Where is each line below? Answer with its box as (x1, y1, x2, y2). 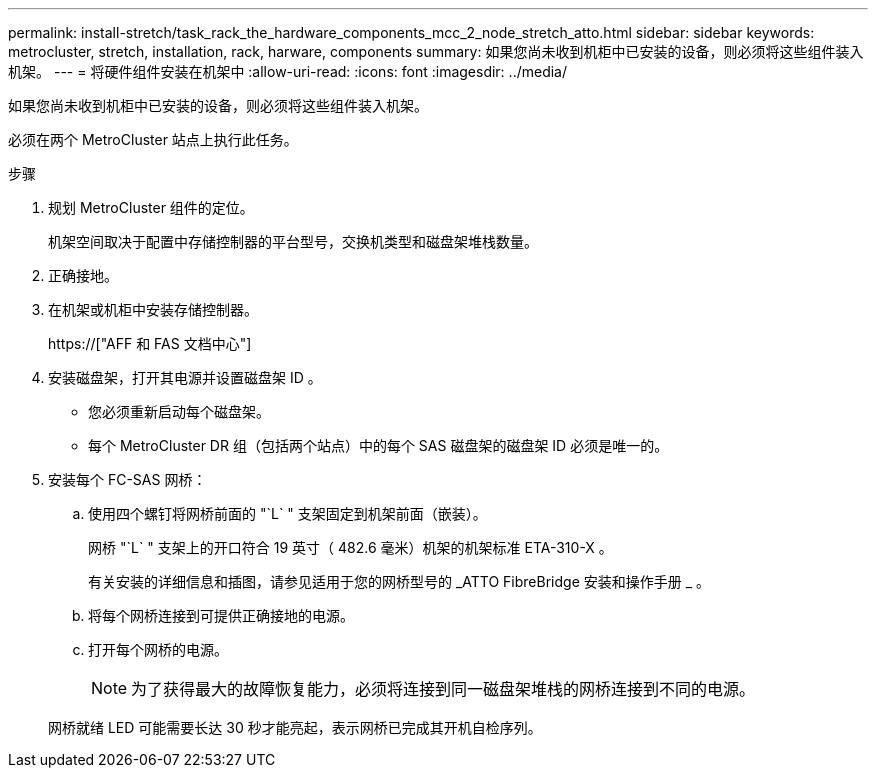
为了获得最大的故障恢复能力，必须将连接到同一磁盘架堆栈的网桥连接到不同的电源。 (131, 679, 756, 699)
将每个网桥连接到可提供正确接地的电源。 (88, 607, 354, 624)
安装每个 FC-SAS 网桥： (48, 471, 207, 488)
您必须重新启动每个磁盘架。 (88, 403, 270, 420)
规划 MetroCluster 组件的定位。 (48, 199, 254, 216)
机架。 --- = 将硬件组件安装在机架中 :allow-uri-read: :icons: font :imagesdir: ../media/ (8, 63, 568, 80)
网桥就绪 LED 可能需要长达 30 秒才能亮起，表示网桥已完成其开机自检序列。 (48, 719, 542, 736)
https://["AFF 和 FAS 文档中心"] (48, 335, 252, 352)
